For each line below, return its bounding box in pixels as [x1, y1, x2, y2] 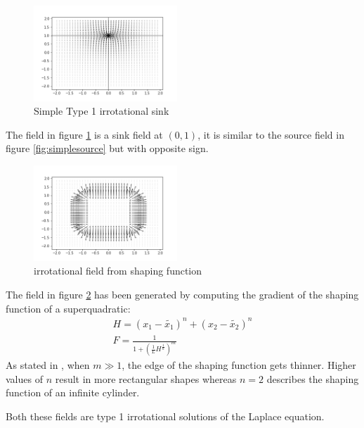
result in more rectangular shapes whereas [55, 371, 237, 386]
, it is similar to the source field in [197, 127, 344, 141]
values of [6, 371, 43, 386]
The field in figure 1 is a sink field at [6, 127, 163, 141]
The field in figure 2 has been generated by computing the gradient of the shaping [6, 287, 359, 301]
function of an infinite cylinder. [6, 385, 140, 400]
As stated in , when [6, 358, 90, 372]
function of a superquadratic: [6, 301, 131, 315]
